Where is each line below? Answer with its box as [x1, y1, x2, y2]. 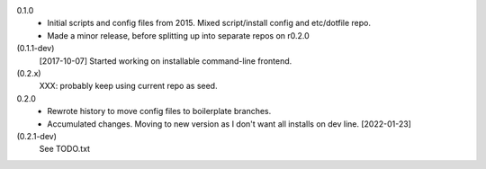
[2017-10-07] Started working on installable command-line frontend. [39, 55, 292, 67]
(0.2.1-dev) [16, 130, 58, 141]
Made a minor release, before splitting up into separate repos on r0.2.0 [47, 30, 310, 40]
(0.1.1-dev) [16, 43, 55, 54]
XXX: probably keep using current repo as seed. [39, 81, 218, 92]
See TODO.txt [39, 144, 90, 155]
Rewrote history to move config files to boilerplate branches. [47, 106, 272, 117]
